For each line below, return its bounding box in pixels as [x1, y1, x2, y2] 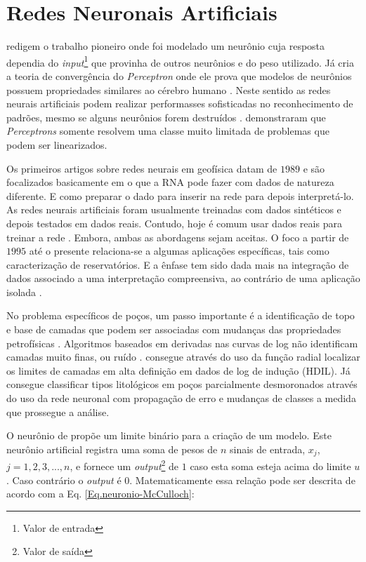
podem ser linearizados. [6, 137, 107, 152]
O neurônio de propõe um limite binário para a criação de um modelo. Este [6, 428, 332, 443]
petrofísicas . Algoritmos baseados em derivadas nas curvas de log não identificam [6, 335, 358, 350]
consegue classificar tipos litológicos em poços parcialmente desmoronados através [6, 377, 358, 392]
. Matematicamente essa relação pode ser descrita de [129, 472, 355, 487]
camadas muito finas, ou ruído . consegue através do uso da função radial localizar [6, 349, 360, 364]
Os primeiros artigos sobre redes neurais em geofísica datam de [6, 161, 277, 175]
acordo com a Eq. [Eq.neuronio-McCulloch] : [6, 486, 195, 501]
